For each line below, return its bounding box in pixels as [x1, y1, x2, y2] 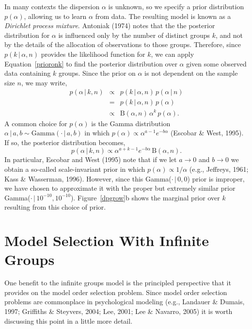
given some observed [186, 58, 247, 68]
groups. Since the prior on [58, 68, 136, 78]
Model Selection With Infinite [4, 230, 209, 250]
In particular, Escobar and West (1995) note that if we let [4, 154, 177, 164]
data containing [4, 68, 51, 78]
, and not [216, 30, 243, 40]
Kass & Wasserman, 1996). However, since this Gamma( [4, 173, 172, 183]
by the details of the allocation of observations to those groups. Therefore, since [4, 39, 241, 49]
